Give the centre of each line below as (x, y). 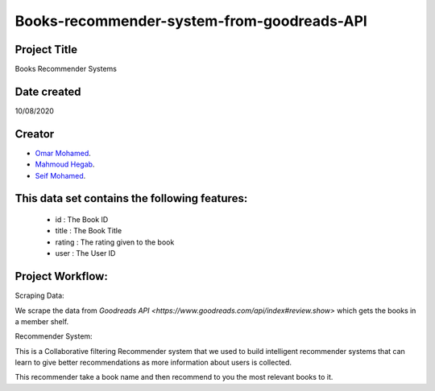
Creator (35, 134)
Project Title (46, 49)
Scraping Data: (39, 296)
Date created (48, 91)
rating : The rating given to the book (115, 242)
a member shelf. (42, 321)
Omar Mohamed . (63, 153)
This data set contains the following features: (131, 198)
